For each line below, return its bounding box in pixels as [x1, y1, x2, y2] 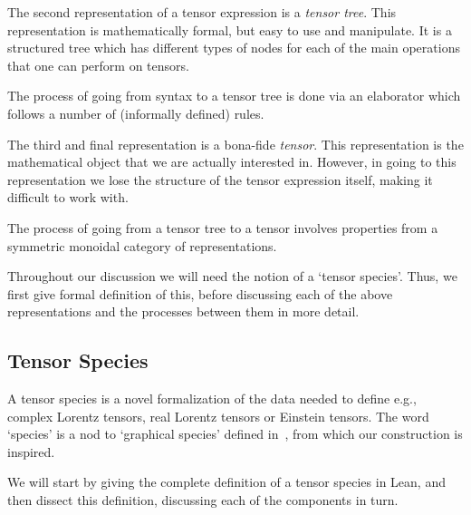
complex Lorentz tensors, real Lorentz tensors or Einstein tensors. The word [7, 406, 429, 425]
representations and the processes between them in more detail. [7, 302, 360, 321]
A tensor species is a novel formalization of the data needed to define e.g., [7, 389, 417, 408]
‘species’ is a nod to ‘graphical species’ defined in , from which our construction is [7, 424, 463, 443]
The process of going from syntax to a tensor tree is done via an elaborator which [7, 86, 461, 105]
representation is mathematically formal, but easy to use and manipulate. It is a [7, 20, 452, 39]
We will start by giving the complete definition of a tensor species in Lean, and [7, 472, 446, 491]
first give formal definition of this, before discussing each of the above [7, 284, 393, 303]
